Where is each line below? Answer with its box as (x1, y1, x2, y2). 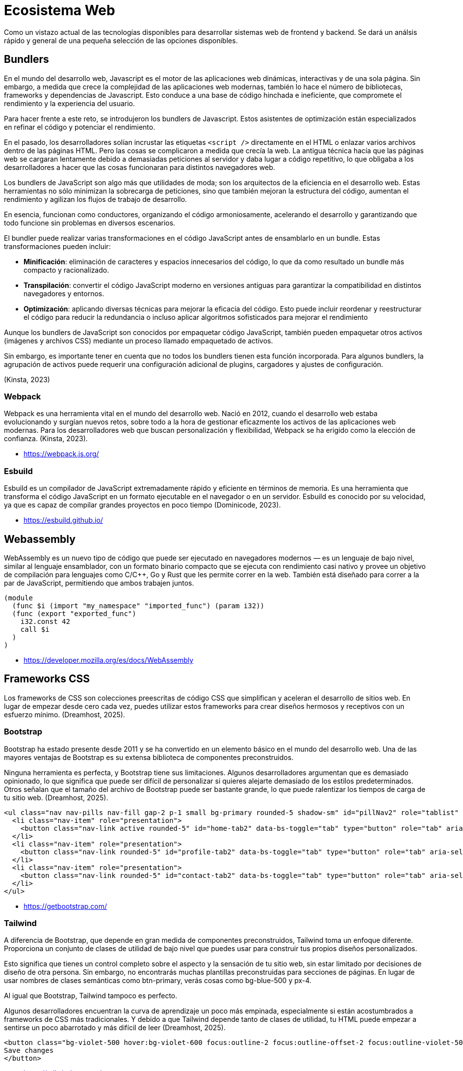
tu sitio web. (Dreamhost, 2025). (4, 793, 108, 802)
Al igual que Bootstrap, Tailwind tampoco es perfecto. (4, 991, 178, 1000)
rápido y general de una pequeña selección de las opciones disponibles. (4, 36, 238, 45)
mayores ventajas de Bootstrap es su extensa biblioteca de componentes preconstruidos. (4, 753, 294, 761)
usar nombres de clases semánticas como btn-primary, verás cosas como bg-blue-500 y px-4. (4, 976, 311, 985)
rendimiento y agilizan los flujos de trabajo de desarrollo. (4, 195, 187, 203)
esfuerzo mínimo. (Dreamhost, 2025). (4, 710, 125, 719)
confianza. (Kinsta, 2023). (4, 434, 88, 443)
